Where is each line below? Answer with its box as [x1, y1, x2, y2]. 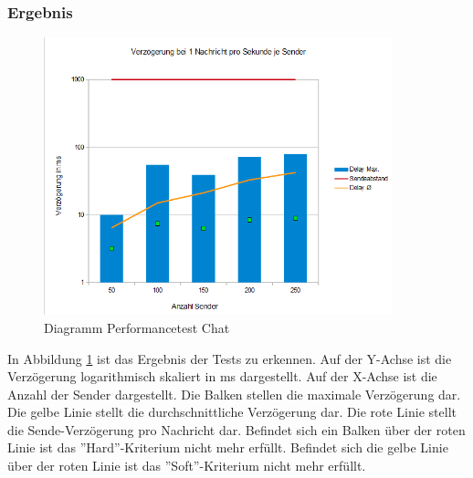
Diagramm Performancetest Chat [44, 317, 230, 337]
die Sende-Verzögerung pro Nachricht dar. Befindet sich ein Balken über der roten [7, 420, 466, 439]
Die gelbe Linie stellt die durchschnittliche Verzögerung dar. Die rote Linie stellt [7, 402, 457, 421]
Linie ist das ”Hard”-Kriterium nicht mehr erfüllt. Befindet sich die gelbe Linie [7, 438, 448, 457]
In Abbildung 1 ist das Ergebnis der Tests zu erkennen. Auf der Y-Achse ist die [7, 348, 452, 368]
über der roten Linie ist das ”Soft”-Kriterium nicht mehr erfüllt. [7, 456, 366, 475]
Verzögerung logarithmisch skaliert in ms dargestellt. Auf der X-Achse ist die [7, 367, 437, 386]
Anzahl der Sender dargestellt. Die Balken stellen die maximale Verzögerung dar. [7, 384, 461, 403]
